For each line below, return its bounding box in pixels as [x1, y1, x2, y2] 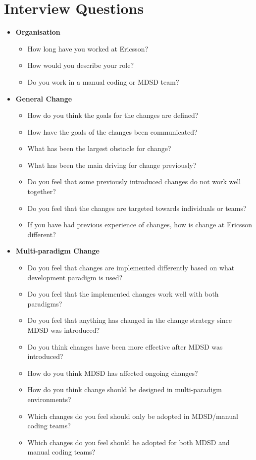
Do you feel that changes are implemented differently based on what [27, 262, 235, 273]
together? [27, 186, 56, 197]
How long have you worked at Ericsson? [27, 43, 149, 53]
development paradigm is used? [27, 272, 123, 282]
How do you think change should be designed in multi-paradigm [27, 384, 222, 395]
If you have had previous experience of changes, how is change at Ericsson [27, 219, 252, 230]
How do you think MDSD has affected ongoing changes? [27, 367, 198, 378]
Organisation [15, 27, 60, 37]
